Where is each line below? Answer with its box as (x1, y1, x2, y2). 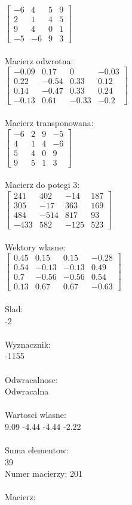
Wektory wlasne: (5, 240, 66, 253)
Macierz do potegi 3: (5, 178, 80, 191)
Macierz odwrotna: (5, 54, 73, 67)
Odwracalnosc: (5, 373, 58, 386)
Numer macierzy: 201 (5, 467, 82, 480)
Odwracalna (5, 385, 49, 398)
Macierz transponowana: (5, 116, 94, 129)
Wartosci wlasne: (5, 408, 66, 421)
